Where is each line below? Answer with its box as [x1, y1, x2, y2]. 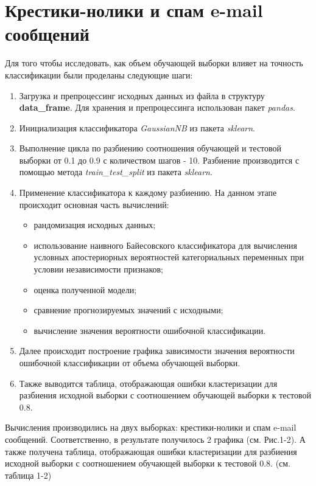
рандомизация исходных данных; [33, 218, 156, 231]
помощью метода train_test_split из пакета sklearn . [19, 165, 212, 178]
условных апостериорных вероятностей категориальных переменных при [33, 251, 304, 263]
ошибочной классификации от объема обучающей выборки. [19, 356, 241, 369]
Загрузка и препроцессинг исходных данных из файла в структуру [19, 89, 265, 102]
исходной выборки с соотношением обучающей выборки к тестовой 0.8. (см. [5, 457, 291, 470]
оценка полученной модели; [33, 283, 137, 296]
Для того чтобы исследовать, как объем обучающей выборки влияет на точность [5, 57, 303, 69]
